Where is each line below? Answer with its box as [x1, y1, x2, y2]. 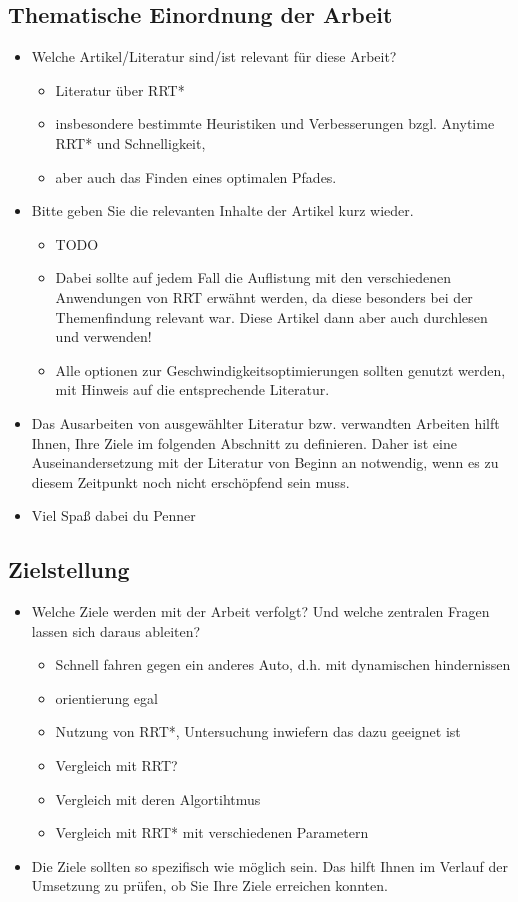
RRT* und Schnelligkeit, [55, 132, 206, 153]
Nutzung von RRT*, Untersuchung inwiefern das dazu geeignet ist [55, 721, 461, 742]
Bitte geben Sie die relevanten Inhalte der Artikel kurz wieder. [31, 200, 414, 221]
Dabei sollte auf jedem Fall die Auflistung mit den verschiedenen [55, 267, 451, 288]
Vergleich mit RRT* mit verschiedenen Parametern [55, 822, 369, 843]
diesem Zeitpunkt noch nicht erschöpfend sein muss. [31, 471, 350, 492]
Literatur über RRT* [55, 79, 185, 100]
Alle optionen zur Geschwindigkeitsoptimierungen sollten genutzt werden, [55, 359, 506, 380]
